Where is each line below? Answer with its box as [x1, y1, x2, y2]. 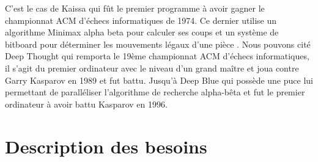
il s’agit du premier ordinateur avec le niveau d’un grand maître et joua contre [5, 61, 299, 74]
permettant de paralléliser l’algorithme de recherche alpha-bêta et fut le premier [5, 86, 305, 98]
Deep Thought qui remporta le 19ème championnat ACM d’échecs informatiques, [5, 50, 309, 62]
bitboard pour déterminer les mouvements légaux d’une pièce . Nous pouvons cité [5, 37, 311, 50]
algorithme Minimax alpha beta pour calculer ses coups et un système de [5, 26, 279, 39]
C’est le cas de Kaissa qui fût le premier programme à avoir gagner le [5, 2, 265, 14]
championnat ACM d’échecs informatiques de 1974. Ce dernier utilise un [5, 13, 277, 26]
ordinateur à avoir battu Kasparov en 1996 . [5, 97, 168, 110]
